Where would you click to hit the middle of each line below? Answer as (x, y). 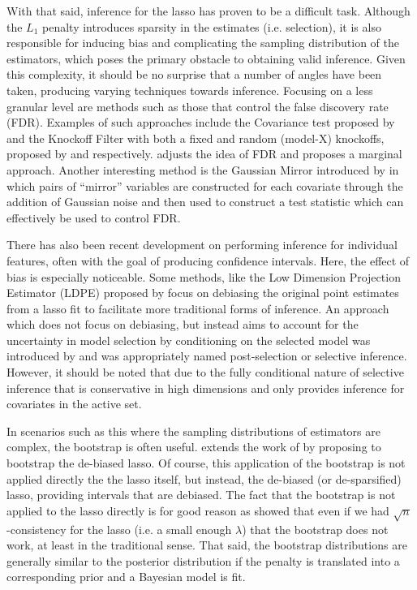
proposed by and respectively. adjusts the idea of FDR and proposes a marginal (204, 154)
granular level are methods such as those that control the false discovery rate (198, 106)
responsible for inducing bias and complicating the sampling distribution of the (203, 43)
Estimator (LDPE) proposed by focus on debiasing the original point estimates (203, 293)
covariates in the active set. (74, 404)
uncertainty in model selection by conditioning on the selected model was (189, 340)
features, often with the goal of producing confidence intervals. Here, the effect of (208, 260)
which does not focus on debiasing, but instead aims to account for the (183, 324)
